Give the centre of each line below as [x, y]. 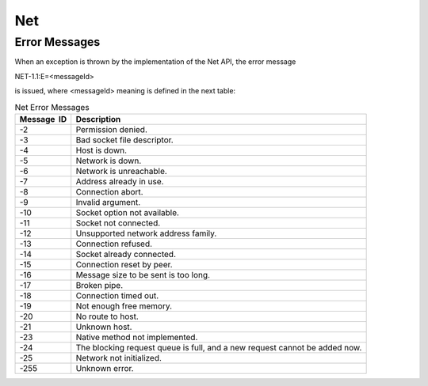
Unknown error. [105, 368]
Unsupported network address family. [146, 233]
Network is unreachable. [122, 171]
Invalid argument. [108, 202]
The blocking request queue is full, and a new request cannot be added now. [219, 347]
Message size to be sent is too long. [143, 274]
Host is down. [101, 150]
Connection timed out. [117, 295]
